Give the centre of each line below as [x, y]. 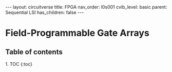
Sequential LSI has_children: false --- [45, 12]
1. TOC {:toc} [19, 64]
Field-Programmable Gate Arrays [78, 33]
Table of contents [34, 52]
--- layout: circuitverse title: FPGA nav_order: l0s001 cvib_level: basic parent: [86, 7]
